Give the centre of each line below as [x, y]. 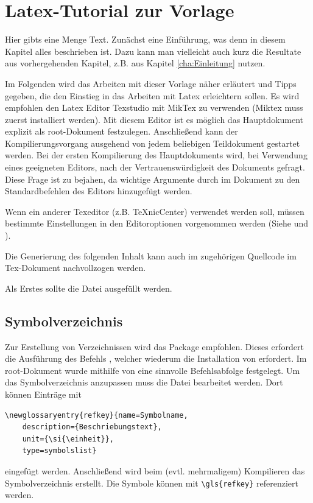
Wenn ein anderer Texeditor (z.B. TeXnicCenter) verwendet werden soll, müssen [155, 211]
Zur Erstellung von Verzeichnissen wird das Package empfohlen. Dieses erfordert [154, 346]
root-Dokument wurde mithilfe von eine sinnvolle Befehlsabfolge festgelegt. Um [153, 370]
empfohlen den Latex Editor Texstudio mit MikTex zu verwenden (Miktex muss [154, 107]
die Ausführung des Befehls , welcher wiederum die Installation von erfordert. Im [156, 358]
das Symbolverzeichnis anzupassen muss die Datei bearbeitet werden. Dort [144, 382]
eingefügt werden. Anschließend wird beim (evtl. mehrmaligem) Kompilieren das [155, 470]
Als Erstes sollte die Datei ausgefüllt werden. [89, 288]
